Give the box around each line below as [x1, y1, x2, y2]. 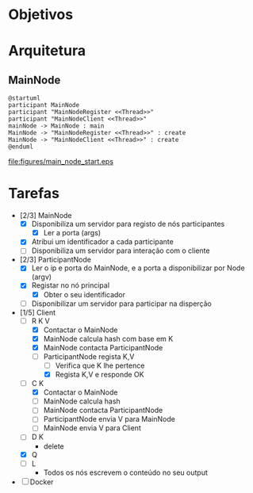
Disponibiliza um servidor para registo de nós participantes [31, 220, 225, 229]
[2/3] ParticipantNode [19, 255, 91, 265]
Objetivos [8, 6, 74, 24]
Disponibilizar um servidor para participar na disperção [31, 299, 213, 308]
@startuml [8, 94, 41, 102]
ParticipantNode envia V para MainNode [43, 415, 176, 424]
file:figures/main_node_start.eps [8, 157, 113, 166]
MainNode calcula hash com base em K [43, 334, 174, 343]
